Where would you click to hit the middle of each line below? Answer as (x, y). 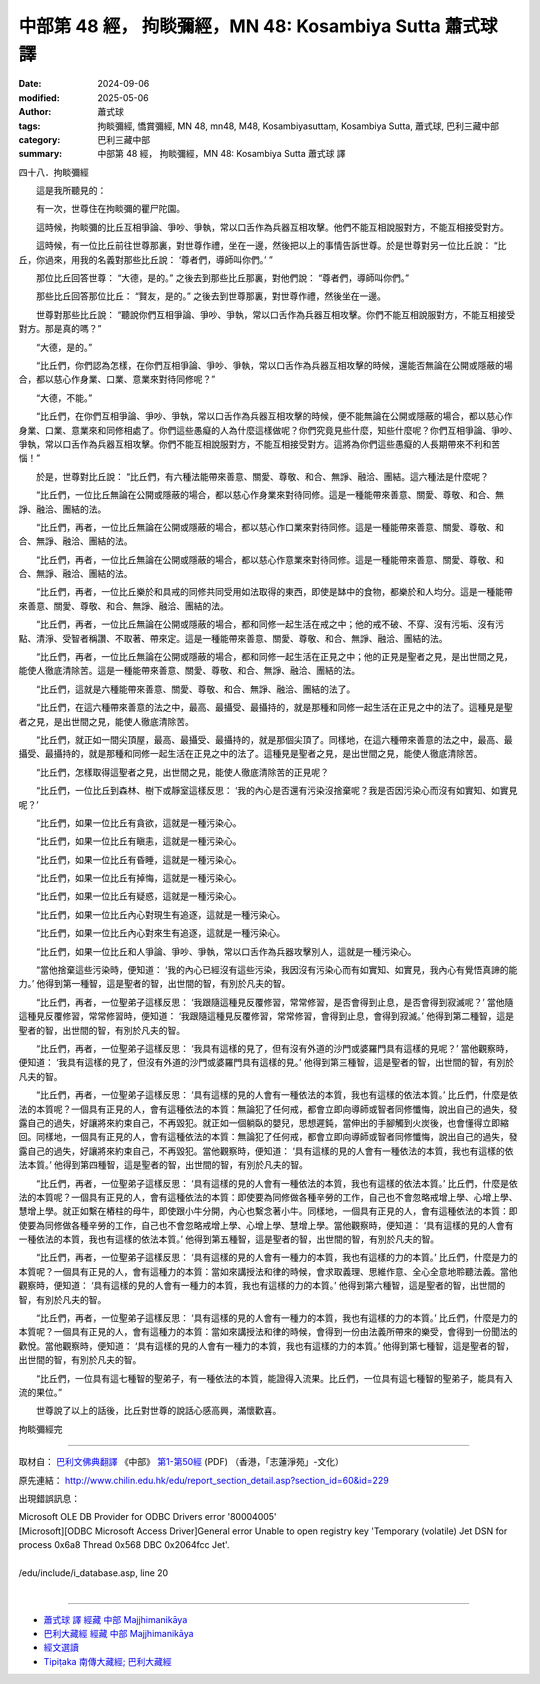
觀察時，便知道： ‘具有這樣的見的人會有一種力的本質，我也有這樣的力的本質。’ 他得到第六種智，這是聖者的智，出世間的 (262, 1286)
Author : (35, 112)
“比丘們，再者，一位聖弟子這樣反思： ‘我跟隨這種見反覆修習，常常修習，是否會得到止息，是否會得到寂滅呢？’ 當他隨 (274, 1002)
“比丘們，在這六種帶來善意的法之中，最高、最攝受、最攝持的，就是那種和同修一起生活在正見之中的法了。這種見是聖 (274, 707)
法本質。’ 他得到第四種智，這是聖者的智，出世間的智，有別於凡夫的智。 (163, 1165)
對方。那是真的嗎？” (60, 329)
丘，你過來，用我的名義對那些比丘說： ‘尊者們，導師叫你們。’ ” (146, 259)
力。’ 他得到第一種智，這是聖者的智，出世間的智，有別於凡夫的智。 (154, 984)
